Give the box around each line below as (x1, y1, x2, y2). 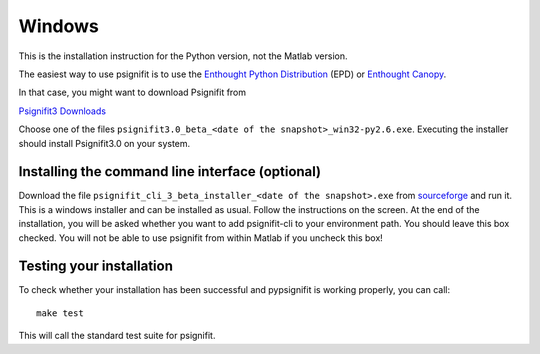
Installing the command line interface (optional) (18, 163, 322, 180)
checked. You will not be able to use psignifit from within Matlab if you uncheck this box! (18, 231, 384, 244)
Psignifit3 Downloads (18, 105, 107, 117)
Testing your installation (18, 258, 174, 275)
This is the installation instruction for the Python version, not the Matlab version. (18, 50, 348, 62)
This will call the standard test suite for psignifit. (18, 330, 216, 342)
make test (36, 307, 84, 319)
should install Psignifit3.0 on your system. (18, 137, 191, 149)
